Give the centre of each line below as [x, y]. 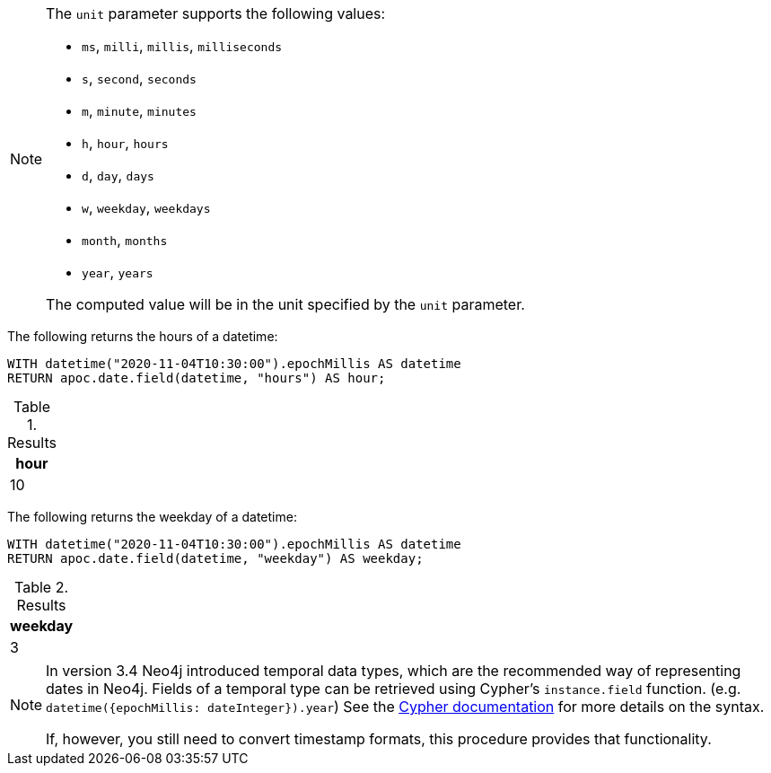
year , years [118, 272]
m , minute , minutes [139, 110]
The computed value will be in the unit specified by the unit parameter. [285, 304]
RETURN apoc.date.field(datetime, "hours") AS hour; [197, 378]
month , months [125, 240]
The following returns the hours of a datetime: [143, 336]
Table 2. [42, 587]
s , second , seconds [139, 78]
